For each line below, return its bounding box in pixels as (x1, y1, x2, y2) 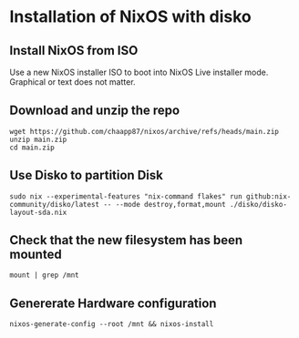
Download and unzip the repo (9, 103, 180, 118)
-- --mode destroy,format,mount (103, 200, 226, 209)
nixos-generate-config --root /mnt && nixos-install (9, 320, 214, 329)
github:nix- (245, 191, 292, 201)
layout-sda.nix (9, 208, 67, 217)
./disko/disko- (229, 200, 287, 209)
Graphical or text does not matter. (9, 77, 136, 87)
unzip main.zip (9, 135, 67, 144)
